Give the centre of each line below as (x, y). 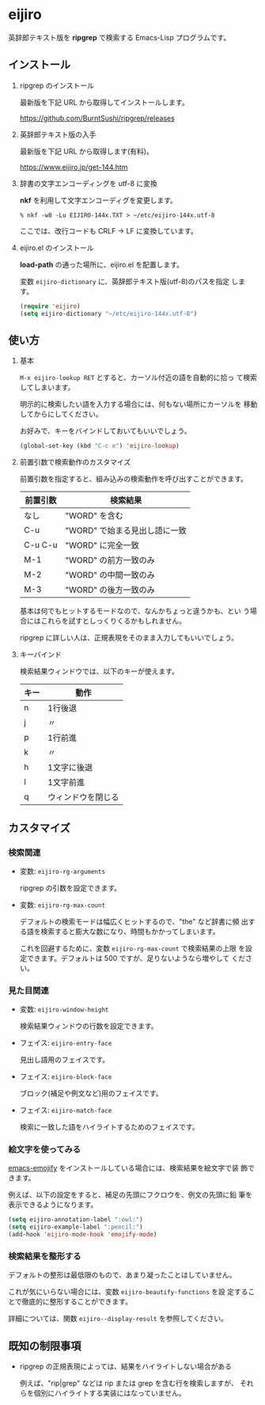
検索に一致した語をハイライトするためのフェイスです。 (109, 1127)
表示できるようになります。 (53, 1205)
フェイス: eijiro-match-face (66, 1111)
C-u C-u (40, 545)
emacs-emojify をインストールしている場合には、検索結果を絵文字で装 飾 (128, 1168)
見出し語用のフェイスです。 (64, 1060)
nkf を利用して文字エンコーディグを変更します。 (98, 200)
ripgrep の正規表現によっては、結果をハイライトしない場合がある (125, 1366)
